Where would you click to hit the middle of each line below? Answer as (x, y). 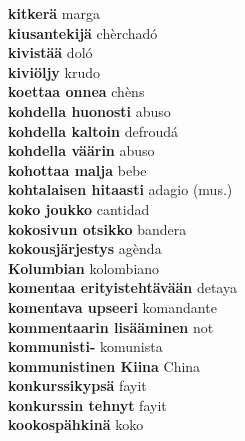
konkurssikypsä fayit (77, 385)
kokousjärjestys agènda (85, 248)
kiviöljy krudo (54, 71)
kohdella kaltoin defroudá (93, 130)
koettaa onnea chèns (76, 91)
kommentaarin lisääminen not (111, 326)
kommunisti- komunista (85, 346)
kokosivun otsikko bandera (97, 228)
